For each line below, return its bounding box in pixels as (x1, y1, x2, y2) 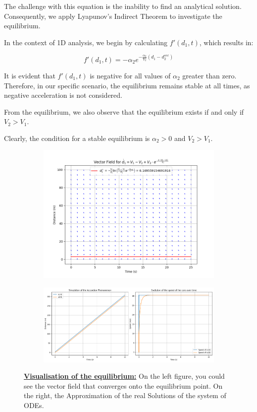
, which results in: (199, 37, 254, 47)
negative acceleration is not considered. (4, 90, 122, 100)
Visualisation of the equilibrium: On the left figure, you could (24, 371, 225, 381)
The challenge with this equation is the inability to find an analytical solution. (4, 1, 242, 11)
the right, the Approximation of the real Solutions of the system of (24, 390, 226, 401)
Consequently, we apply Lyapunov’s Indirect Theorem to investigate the (4, 10, 222, 21)
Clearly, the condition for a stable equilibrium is (4, 133, 150, 143)
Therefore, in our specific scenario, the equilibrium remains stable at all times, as (4, 80, 250, 90)
